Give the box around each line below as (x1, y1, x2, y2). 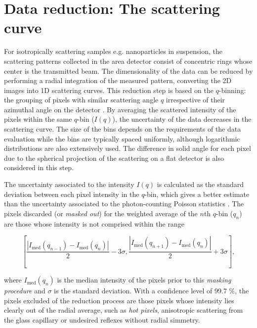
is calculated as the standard (157, 179, 244, 189)
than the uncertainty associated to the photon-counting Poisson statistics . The (4, 198, 244, 209)
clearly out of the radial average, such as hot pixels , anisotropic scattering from (4, 305, 243, 315)
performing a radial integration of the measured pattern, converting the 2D (4, 75, 232, 86)
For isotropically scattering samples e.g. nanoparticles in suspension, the (4, 46, 222, 56)
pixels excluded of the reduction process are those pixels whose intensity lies (4, 295, 234, 305)
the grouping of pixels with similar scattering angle (4, 94, 159, 105)
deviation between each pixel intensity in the (4, 188, 139, 199)
